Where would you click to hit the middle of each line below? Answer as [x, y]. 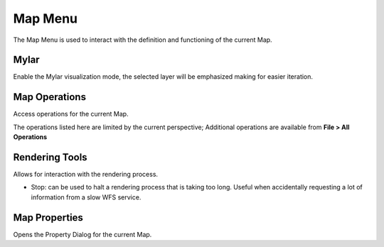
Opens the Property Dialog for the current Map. [82, 234]
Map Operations [50, 97]
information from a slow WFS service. [86, 197]
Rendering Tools [50, 157]
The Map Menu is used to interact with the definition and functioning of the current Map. [143, 40]
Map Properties [48, 218]
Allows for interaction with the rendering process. [86, 175]
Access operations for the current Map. [71, 114]
